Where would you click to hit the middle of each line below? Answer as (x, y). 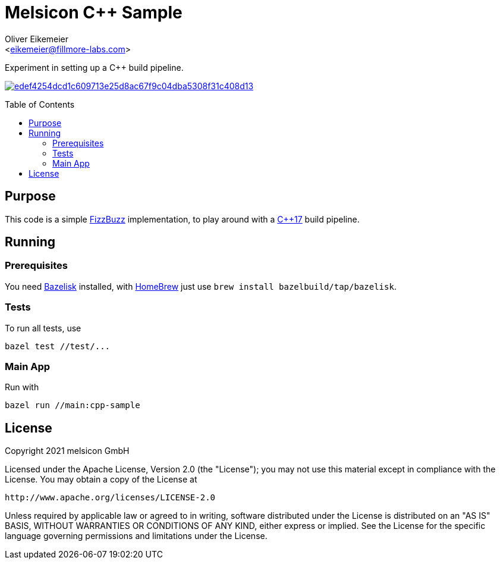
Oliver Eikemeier (37, 39)
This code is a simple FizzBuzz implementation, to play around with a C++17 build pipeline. (182, 219)
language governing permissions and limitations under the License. (136, 536)
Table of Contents (40, 104)
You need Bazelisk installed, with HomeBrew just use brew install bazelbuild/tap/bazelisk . (201, 286)
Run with (22, 387)
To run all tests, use (43, 328)
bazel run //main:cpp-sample (73, 405)
